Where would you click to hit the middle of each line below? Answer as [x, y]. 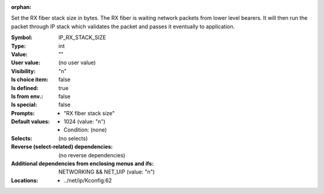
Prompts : [23, 113]
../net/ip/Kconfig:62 [88, 180]
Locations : [25, 180]
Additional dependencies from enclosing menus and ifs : [82, 164]
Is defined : [25, 88]
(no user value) [77, 62]
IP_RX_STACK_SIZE [82, 38]
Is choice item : [30, 80]
